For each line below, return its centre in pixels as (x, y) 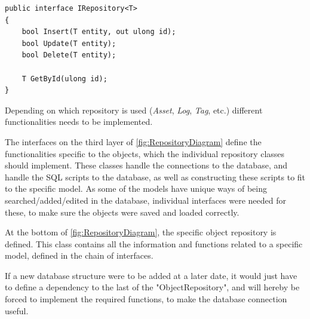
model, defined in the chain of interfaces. (79, 255)
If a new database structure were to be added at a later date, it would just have (151, 275)
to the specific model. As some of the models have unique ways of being (136, 188)
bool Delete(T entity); (69, 55)
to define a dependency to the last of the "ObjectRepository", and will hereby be (152, 287)
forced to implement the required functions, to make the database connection (146, 299)
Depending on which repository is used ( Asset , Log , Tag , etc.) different (134, 110)
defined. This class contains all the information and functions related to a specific (154, 243)
